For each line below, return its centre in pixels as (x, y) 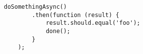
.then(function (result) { (76, 15)
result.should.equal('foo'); (93, 23)
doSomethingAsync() (35, 7)
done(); (58, 31)
